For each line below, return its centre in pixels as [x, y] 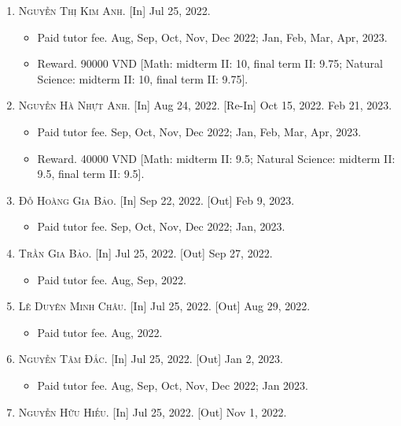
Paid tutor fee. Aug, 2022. [100, 332]
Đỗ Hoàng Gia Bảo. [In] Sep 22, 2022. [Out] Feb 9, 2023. [156, 200]
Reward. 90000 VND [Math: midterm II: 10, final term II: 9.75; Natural [210, 63]
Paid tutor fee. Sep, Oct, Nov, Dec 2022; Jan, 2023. [161, 226]
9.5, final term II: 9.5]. [91, 174]
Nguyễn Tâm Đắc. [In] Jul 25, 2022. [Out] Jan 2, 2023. [151, 359]
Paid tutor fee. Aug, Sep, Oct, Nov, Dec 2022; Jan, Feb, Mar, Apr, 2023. [212, 37]
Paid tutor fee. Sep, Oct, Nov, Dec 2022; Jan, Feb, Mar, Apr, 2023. [199, 131]
